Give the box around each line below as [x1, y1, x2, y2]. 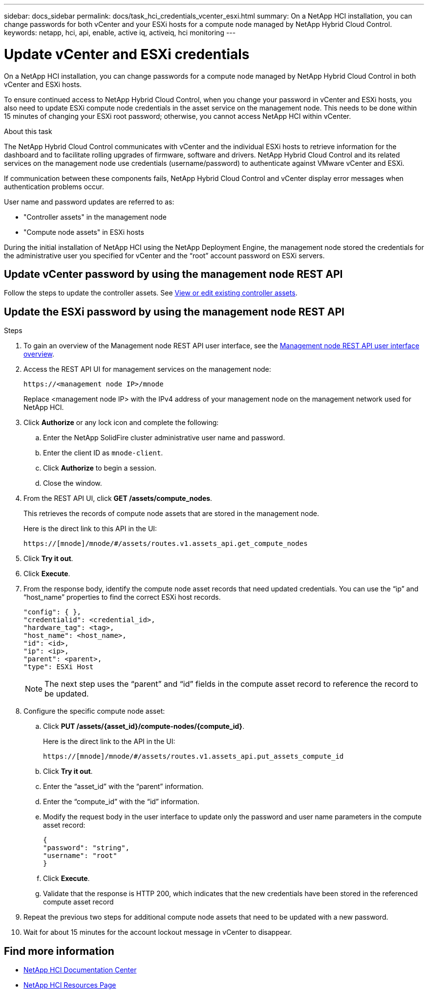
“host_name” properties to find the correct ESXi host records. [23, 593, 221, 602]
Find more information [4, 945, 114, 957]
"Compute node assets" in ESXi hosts [23, 227, 144, 236]
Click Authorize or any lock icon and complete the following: [23, 418, 219, 427]
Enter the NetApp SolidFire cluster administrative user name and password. [43, 433, 285, 442]
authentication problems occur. [4, 182, 104, 191]
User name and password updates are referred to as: [4, 197, 174, 206]
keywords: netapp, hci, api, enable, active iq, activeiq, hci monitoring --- [4, 28, 236, 37]
